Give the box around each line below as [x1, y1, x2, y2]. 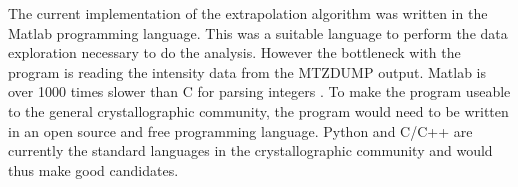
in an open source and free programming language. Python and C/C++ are [8, 120, 473, 141]
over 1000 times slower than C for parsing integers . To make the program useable [8, 81, 511, 102]
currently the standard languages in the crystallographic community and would [8, 140, 493, 161]
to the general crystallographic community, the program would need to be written [8, 100, 509, 121]
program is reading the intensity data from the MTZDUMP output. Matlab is [8, 61, 486, 82]
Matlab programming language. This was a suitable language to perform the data [8, 22, 508, 43]
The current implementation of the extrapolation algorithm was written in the [8, 3, 488, 23]
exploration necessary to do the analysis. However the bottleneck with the [8, 42, 461, 63]
